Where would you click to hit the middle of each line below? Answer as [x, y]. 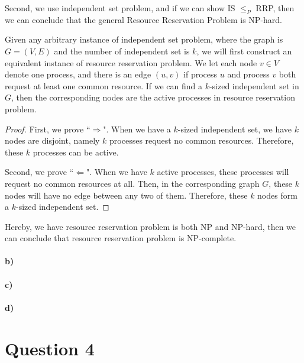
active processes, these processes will [223, 172]
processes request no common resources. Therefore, [202, 140]
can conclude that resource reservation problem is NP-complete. [121, 238]
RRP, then [275, 8]
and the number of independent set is [122, 51]
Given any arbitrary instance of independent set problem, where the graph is [144, 39]
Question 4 [50, 348]
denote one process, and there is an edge [78, 74]
